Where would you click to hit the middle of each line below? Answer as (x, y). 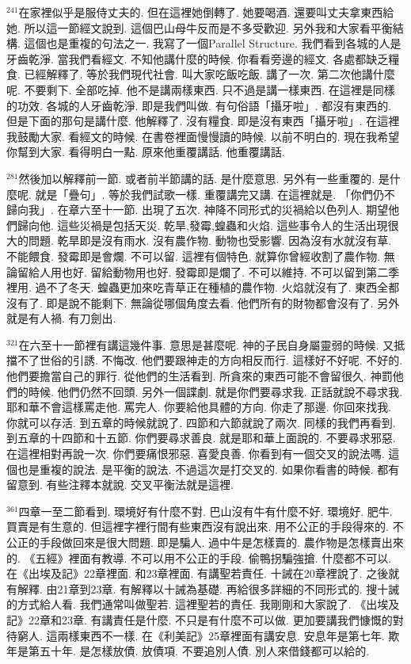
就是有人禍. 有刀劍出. (61, 318)
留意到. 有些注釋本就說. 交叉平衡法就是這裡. (120, 485)
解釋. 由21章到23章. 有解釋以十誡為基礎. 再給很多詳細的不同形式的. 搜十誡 (208, 588)
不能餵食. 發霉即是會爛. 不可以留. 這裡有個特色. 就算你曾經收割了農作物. (194, 256)
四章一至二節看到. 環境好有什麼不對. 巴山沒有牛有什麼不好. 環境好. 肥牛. (205, 511)
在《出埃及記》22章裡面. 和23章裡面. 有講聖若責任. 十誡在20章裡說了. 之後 (198, 573)
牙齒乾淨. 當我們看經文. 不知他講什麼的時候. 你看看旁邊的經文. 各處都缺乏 (198, 58)
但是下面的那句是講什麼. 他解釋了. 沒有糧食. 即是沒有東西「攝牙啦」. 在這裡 (203, 121)
